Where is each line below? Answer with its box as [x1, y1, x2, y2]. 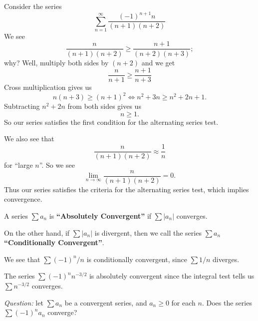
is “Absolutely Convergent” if [49, 210, 152, 221]
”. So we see [39, 160, 75, 170]
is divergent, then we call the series [94, 227, 202, 238]
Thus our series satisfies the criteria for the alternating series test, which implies [4, 184, 249, 194]
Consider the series [4, 1, 62, 11]
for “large [4, 160, 33, 170]
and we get [141, 57, 175, 67]
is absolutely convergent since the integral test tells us [89, 271, 255, 281]
